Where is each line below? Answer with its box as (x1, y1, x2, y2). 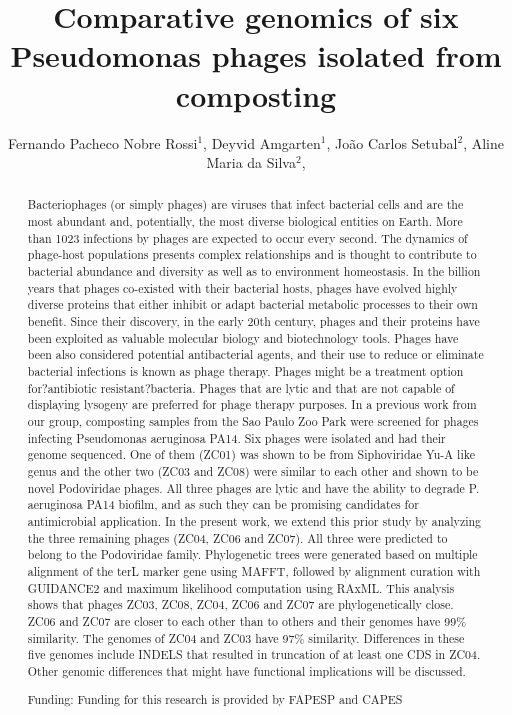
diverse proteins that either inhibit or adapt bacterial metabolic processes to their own (27, 296, 478, 313)
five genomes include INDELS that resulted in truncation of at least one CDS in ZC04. (27, 646, 481, 663)
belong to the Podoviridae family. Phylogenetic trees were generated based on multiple (27, 546, 478, 563)
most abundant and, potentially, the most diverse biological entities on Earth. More (27, 213, 463, 230)
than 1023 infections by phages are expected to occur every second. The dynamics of (27, 229, 468, 246)
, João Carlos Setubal (326, 132, 458, 153)
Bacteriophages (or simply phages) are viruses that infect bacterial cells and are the (27, 196, 464, 213)
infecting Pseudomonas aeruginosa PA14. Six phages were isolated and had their (27, 429, 446, 446)
